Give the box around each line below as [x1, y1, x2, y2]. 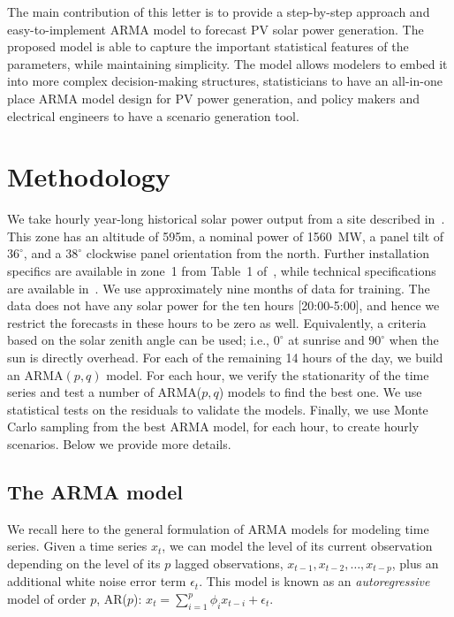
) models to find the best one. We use [218, 383, 422, 401]
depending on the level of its [7, 553, 161, 572]
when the [389, 331, 439, 349]
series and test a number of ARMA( [7, 383, 202, 401]
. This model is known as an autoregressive [199, 572, 430, 590]
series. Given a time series [7, 537, 148, 555]
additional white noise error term [7, 572, 186, 590]
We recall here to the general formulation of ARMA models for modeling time [7, 519, 429, 537]
